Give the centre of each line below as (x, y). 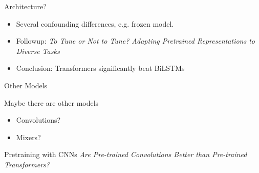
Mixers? (28, 137)
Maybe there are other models (51, 102)
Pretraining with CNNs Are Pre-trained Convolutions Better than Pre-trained (126, 154)
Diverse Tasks (38, 51)
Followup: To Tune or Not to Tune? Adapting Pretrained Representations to (136, 41)
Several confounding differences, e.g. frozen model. (95, 23)
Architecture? (25, 6)
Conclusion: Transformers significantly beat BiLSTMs (100, 68)
